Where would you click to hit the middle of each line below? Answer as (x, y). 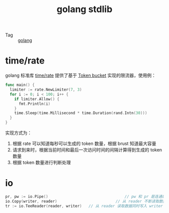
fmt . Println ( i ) (34, 104)
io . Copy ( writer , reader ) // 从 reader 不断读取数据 (86, 201)
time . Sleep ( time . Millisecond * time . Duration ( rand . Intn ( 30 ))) (81, 113)
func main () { (20, 85)
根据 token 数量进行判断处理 (42, 162)
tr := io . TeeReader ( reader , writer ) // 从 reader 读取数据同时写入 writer (84, 206)
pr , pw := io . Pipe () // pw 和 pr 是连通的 (86, 196)
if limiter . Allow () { (37, 99)
